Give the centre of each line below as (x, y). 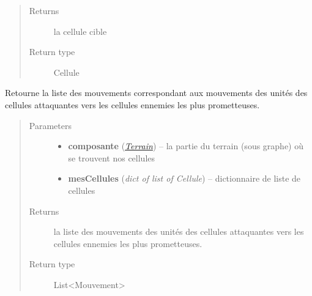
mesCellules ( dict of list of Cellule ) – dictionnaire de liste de (184, 178)
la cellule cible (80, 31)
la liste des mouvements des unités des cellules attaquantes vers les (179, 231)
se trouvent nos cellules (112, 157)
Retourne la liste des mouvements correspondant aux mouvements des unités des (156, 93)
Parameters (50, 125)
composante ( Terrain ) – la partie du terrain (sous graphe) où (186, 146)
